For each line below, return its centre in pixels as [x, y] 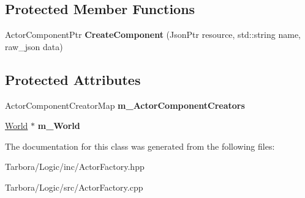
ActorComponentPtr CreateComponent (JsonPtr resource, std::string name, [153, 35]
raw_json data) [34, 46]
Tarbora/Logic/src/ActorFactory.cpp [74, 187]
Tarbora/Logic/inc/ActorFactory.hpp [75, 167]
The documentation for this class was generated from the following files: [140, 146]
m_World [59, 126]
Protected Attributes [73, 79]
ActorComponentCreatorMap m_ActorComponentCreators [125, 105]
